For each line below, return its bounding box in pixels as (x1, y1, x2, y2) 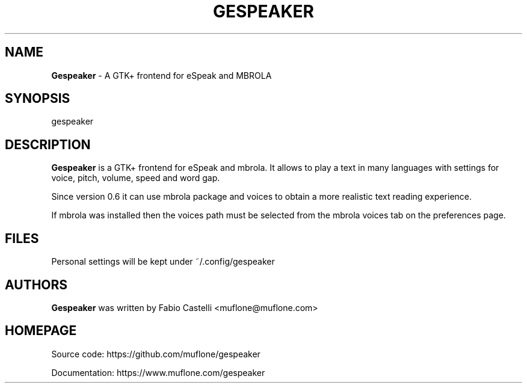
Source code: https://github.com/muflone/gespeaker (51, 348, 260, 359)
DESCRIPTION (5, 137, 91, 152)
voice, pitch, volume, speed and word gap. (51, 173, 220, 183)
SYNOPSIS (5, 91, 70, 106)
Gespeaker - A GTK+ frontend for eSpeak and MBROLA (51, 70, 272, 81)
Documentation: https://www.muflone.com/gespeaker (51, 367, 265, 378)
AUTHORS (5, 277, 68, 292)
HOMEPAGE (5, 323, 77, 339)
